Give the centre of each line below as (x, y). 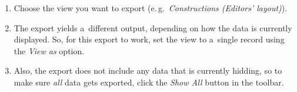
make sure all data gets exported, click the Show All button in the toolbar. (149, 82)
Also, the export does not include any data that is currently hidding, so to (148, 70)
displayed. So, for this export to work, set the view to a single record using (149, 39)
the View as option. (49, 50)
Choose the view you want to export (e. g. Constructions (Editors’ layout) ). (151, 8)
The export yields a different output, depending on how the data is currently (153, 27)
